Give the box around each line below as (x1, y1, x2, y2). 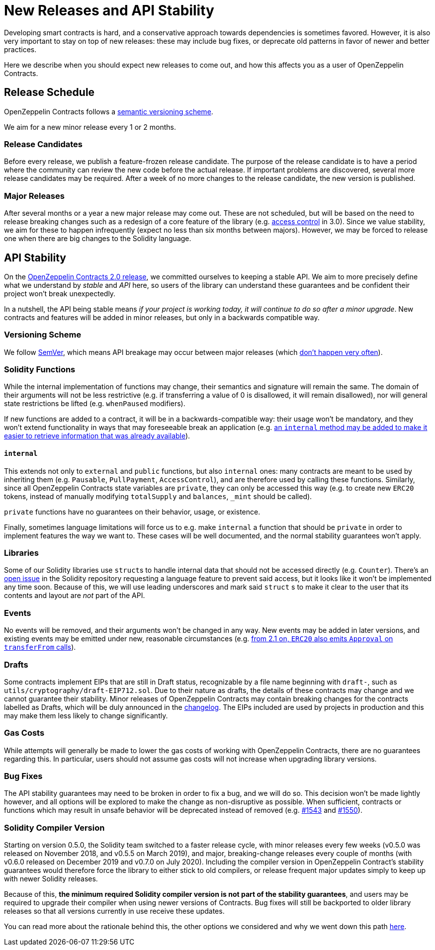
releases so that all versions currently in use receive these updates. (4, 907, 225, 916)
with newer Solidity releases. (4, 874, 98, 883)
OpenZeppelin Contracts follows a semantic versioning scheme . (4, 107, 213, 116)
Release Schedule (4, 86, 95, 99)
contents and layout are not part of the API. (4, 591, 145, 600)
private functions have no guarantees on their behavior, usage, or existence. (4, 507, 261, 516)
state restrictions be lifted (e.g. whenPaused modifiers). (4, 399, 185, 408)
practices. (4, 45, 37, 54)
